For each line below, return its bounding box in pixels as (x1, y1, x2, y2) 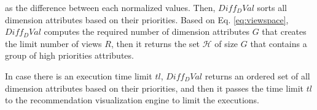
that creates (262, 25, 307, 38)
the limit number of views (5, 37, 102, 50)
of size (214, 37, 238, 50)
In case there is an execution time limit (5, 69, 152, 82)
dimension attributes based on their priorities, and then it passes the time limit (5, 81, 304, 94)
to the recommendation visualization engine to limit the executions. (5, 94, 259, 106)
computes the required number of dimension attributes (44, 25, 249, 38)
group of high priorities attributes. (5, 49, 134, 62)
